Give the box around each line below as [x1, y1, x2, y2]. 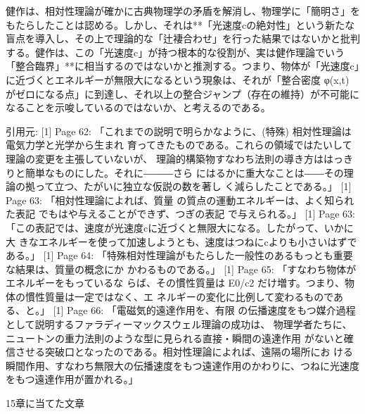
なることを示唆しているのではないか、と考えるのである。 [6, 100, 271, 115]
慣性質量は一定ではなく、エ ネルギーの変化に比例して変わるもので [25, 289, 334, 303]
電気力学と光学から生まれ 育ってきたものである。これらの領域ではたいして [6, 137, 352, 152]
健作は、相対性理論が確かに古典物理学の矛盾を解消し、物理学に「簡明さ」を [6, 4, 360, 18]
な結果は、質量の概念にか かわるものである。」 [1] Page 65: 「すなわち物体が [6, 261, 357, 276]
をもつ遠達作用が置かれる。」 [6, 372, 139, 387]
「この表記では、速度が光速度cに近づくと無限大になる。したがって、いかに [6, 220, 354, 234]
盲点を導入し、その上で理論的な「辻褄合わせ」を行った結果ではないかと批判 [6, 31, 360, 46]
